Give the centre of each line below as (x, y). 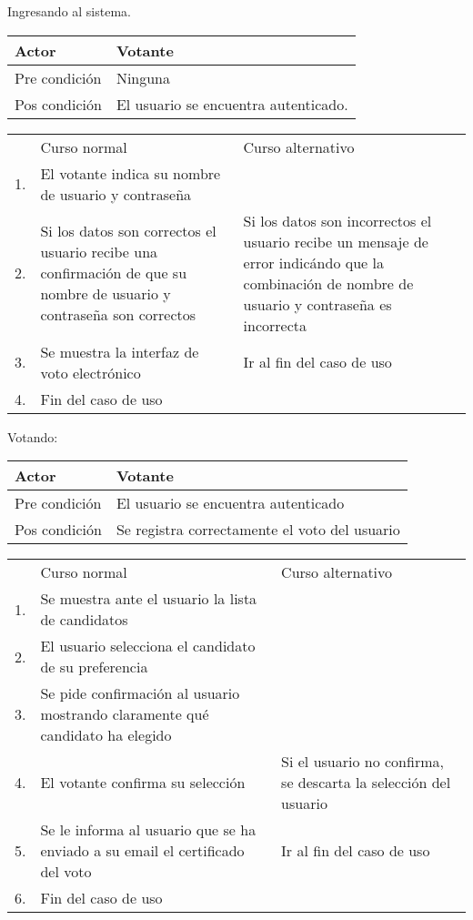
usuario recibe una (99, 252)
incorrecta (275, 325)
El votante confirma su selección (143, 783)
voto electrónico (91, 372)
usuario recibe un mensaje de (336, 241)
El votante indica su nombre (131, 173)
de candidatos (84, 620)
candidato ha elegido (106, 735)
